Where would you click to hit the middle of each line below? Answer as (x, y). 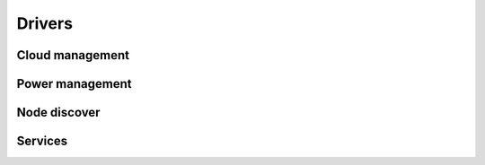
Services (42, 141)
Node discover (58, 113)
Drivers (45, 23)
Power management (74, 84)
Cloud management (73, 55)
